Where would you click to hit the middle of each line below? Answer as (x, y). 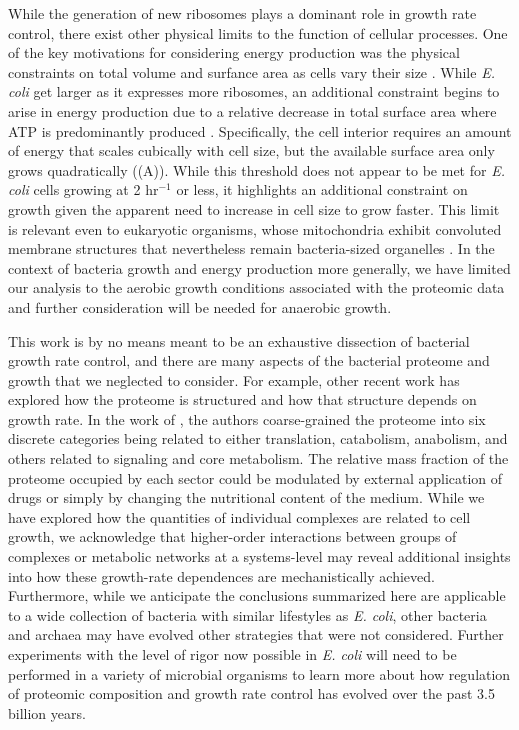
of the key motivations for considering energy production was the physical (234, 52)
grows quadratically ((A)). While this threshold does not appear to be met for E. (256, 169)
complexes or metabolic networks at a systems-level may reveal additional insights (259, 556)
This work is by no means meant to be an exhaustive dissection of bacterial (239, 340)
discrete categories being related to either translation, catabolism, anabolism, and (258, 438)
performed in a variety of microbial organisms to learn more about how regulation (259, 673)
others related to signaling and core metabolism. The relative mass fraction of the (258, 458)
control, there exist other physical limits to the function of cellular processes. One (258, 32)
